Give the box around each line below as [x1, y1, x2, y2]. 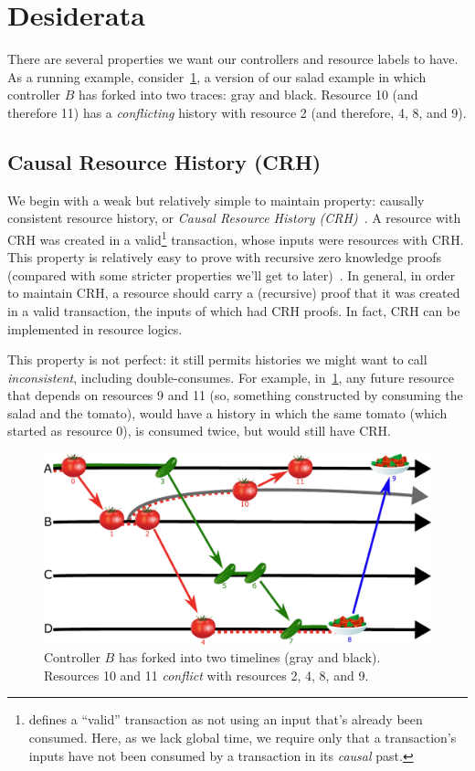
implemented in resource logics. [7, 319, 183, 338]
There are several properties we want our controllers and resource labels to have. [7, 49, 459, 69]
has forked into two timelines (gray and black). [118, 648, 381, 667]
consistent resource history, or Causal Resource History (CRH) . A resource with [7, 208, 461, 227]
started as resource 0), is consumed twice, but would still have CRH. [7, 421, 391, 440]
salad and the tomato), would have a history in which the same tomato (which [7, 403, 448, 422]
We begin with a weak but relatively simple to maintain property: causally [7, 190, 425, 209]
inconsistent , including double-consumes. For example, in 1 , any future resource [7, 367, 455, 386]
